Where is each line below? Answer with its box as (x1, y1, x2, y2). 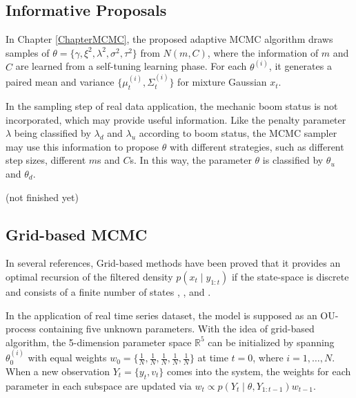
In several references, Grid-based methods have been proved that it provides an (6, 256, 341, 270)
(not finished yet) (6, 189, 79, 204)
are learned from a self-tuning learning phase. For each (15, 59, 247, 73)
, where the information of (207, 45, 319, 59)
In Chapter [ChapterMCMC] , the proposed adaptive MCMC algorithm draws (6, 32, 333, 46)
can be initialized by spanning (208, 334, 335, 349)
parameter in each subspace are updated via (6, 378, 192, 392)
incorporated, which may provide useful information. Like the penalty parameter (6, 112, 346, 126)
